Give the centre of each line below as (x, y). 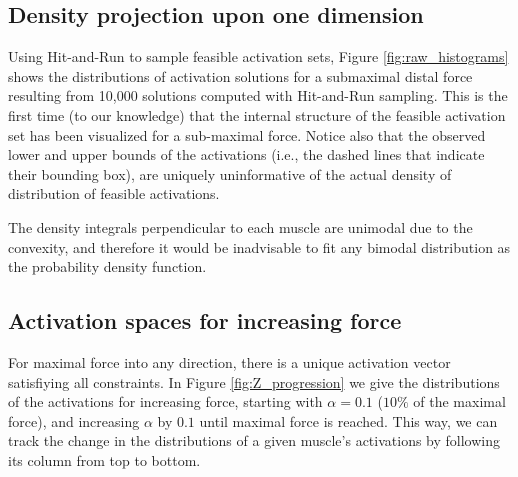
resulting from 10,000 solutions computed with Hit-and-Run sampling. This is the (258, 95)
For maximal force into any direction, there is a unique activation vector (229, 361)
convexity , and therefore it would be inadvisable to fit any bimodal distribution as (259, 246)
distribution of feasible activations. (114, 193)
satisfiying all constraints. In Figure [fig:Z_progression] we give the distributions (254, 381)
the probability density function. (107, 266)
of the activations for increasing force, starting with (165, 401)
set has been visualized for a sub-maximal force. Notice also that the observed (247, 134)
